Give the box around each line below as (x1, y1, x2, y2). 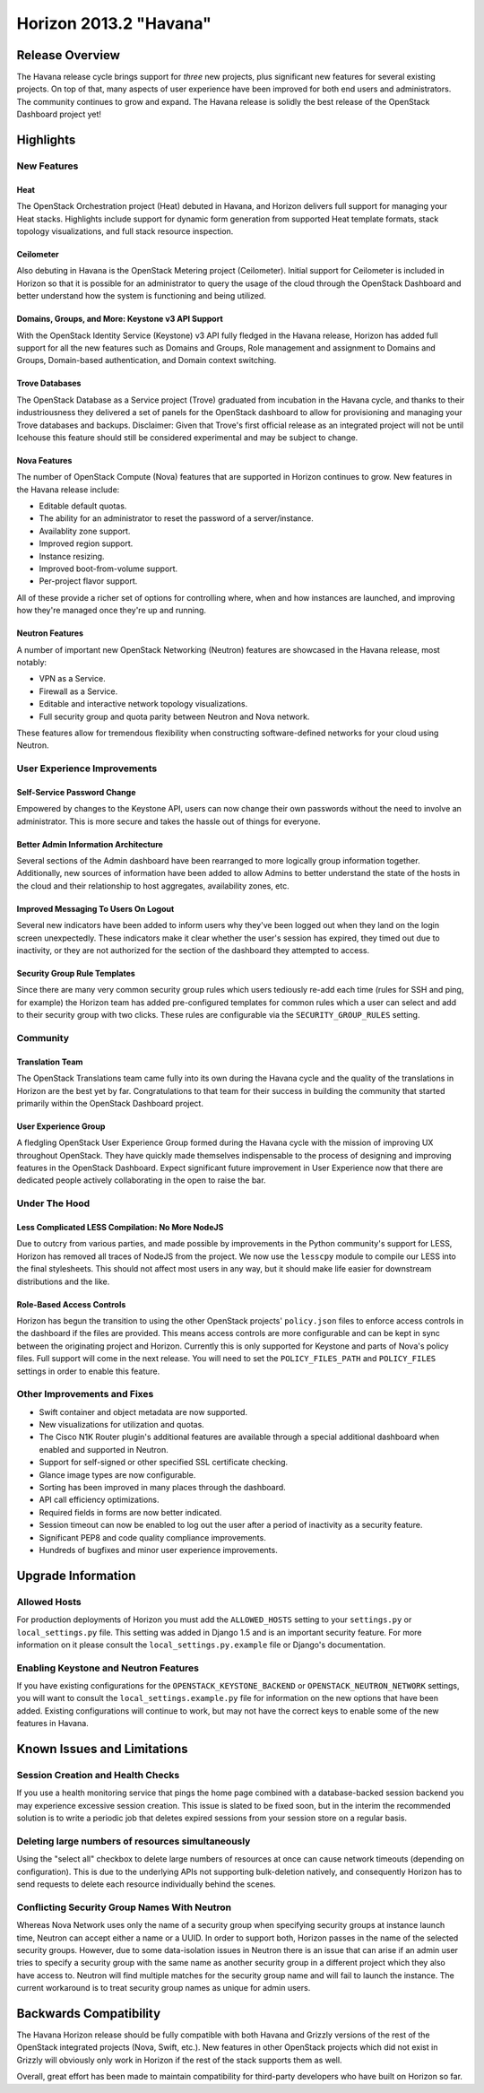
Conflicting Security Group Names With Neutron (16, 1901, 232, 1914)
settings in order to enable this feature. (16, 1366, 160, 1377)
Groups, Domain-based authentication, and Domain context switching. (16, 355, 277, 366)
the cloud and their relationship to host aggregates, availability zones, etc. (16, 880, 290, 891)
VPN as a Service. (39, 673, 107, 684)
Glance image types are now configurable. (39, 1469, 196, 1480)
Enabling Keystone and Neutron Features (16, 1662, 199, 1674)
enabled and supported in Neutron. (39, 1444, 169, 1455)
